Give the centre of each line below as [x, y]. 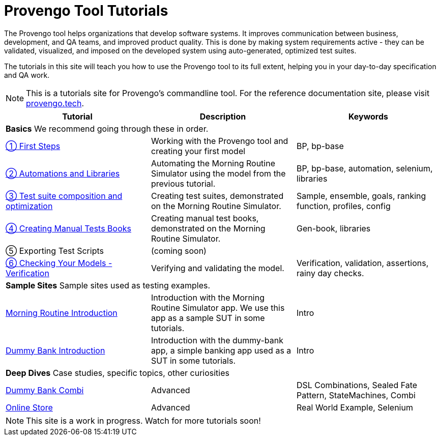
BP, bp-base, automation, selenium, [364, 168]
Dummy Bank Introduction [55, 350]
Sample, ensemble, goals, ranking [361, 196]
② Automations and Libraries [63, 173]
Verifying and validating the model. [217, 268]
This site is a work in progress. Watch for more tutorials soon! [143, 420]
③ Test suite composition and [64, 196]
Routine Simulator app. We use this [218, 307]
